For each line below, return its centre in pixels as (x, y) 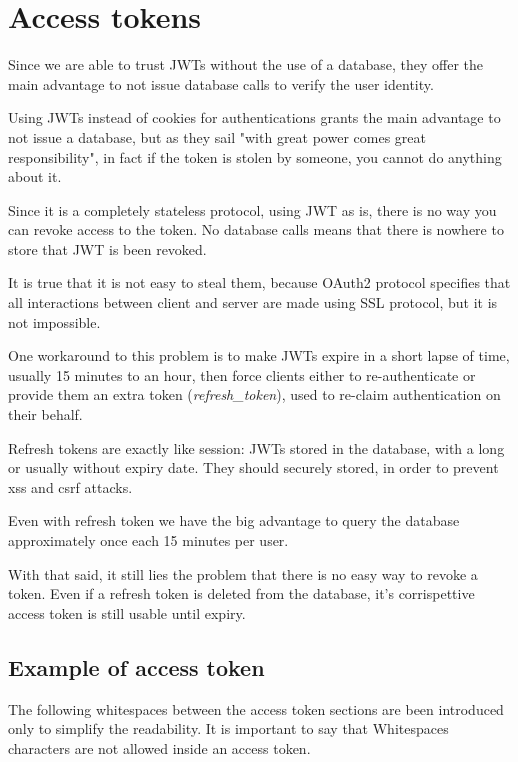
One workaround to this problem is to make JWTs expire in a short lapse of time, (259, 355)
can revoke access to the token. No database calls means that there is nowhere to (256, 229)
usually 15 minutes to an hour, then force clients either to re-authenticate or (242, 374)
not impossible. (54, 321)
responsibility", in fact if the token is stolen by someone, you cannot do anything (255, 156)
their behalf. (45, 414)
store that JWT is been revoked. (107, 248)
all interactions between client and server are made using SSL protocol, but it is (253, 302)
